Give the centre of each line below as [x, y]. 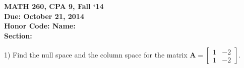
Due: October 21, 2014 [44, 16]
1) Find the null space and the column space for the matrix [96, 55]
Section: [18, 35]
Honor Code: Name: [40, 26]
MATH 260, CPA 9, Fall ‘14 [54, 6]
